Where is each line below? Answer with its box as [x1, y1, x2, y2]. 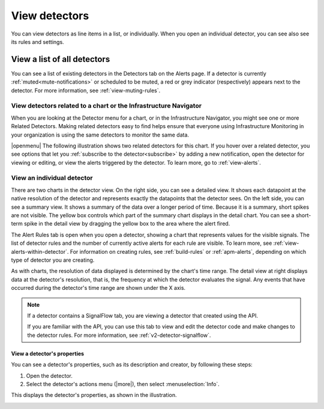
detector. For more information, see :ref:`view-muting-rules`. [11, 87, 161, 94]
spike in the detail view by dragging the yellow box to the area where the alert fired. [24, 220, 230, 227]
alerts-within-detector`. [11, 248, 69, 255]
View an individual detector [11, 174, 93, 182]
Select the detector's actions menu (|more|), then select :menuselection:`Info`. [26, 380, 220, 387]
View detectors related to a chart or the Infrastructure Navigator [11, 102, 202, 110]
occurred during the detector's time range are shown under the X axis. [11, 284, 186, 292]
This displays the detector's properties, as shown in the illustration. [11, 392, 177, 399]
